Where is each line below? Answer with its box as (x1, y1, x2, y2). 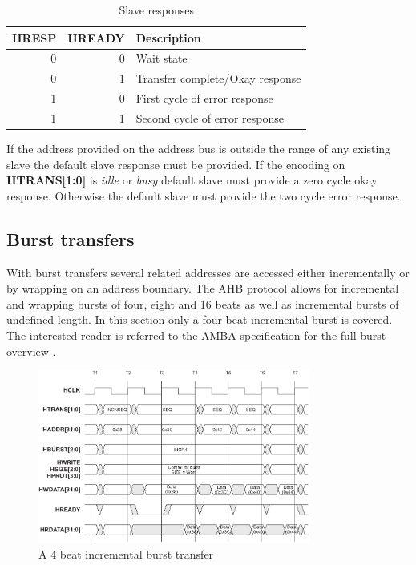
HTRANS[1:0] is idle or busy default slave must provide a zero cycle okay (6, 172, 378, 188)
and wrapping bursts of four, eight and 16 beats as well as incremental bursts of (6, 295, 399, 312)
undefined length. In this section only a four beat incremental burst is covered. (6, 311, 393, 328)
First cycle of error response (135, 90, 273, 107)
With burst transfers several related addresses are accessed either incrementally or (6, 264, 410, 280)
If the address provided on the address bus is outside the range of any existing (6, 140, 391, 157)
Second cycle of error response (135, 109, 284, 126)
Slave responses (119, 2, 194, 18)
